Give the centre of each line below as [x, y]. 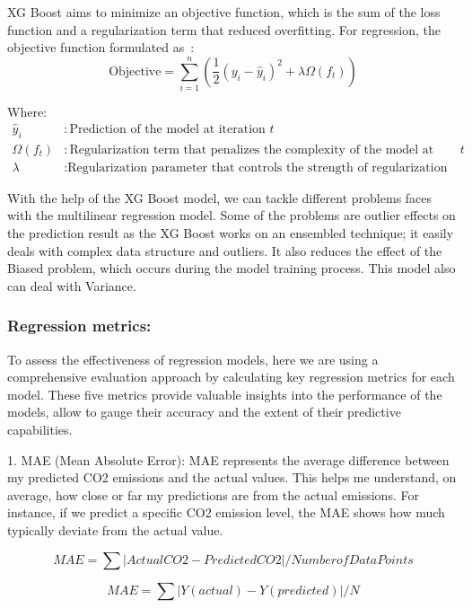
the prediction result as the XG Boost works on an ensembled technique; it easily [231, 233]
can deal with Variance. [72, 285]
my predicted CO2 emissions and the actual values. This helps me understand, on [232, 477]
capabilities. [40, 429]
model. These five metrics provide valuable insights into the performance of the [225, 394]
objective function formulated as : [101, 47]
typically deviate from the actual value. [115, 529]
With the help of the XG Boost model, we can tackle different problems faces [220, 197]
